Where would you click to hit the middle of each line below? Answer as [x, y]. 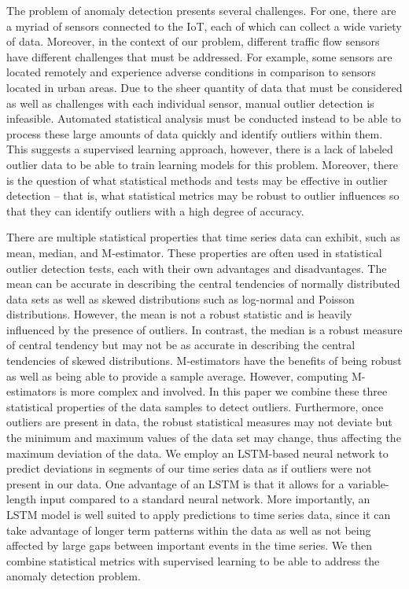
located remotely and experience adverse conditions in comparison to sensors [191, 72]
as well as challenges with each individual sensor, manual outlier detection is [190, 103]
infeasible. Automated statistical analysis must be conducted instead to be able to [204, 118]
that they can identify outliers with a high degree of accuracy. [155, 210]
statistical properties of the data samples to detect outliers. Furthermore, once [195, 406]
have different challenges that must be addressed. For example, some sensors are [199, 56]
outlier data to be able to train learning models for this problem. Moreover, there [202, 164]
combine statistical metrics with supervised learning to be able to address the [193, 560]
